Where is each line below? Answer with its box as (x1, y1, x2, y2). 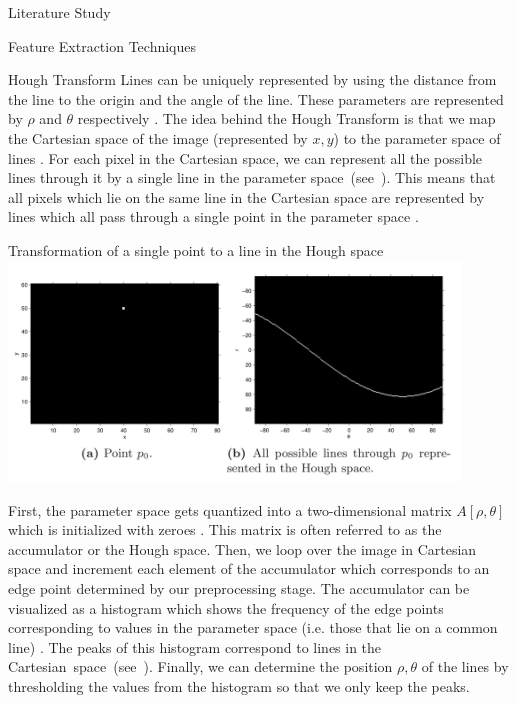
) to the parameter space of (333, 127, 501, 148)
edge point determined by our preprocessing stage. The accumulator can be (8, 577, 470, 598)
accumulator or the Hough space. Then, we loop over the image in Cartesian (8, 538, 477, 559)
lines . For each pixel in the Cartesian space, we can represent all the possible (8, 147, 483, 168)
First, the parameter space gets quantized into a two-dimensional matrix (8, 499, 452, 520)
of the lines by (421, 656, 509, 677)
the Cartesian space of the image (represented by (8, 127, 308, 148)
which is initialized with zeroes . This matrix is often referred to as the (8, 519, 442, 540)
